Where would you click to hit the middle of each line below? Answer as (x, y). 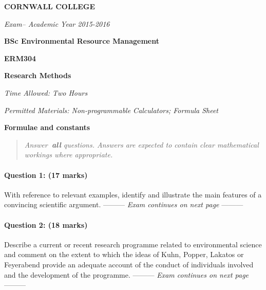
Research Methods (38, 75)
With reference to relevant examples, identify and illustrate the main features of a (133, 194)
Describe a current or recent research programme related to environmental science (133, 244)
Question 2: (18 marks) (46, 224)
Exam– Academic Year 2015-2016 (57, 23)
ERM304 (20, 58)
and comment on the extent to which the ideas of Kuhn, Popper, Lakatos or (124, 254)
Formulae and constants (47, 127)
